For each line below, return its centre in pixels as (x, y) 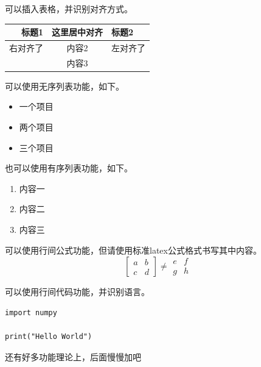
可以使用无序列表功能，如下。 (64, 86)
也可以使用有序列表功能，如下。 (69, 168)
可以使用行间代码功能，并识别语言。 (77, 292)
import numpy (31, 312)
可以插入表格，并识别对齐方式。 (69, 9)
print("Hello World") (49, 337)
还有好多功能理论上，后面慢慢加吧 (73, 356)
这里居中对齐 (77, 32)
